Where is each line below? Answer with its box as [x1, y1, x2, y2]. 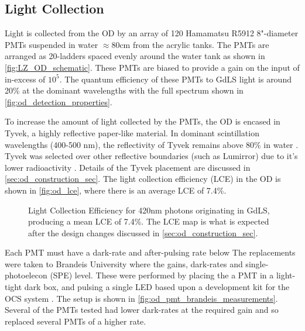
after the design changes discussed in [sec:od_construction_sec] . [28, 226, 258, 239]
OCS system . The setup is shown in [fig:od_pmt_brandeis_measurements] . [5, 292, 278, 304]
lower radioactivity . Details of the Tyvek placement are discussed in [5, 161, 251, 173]
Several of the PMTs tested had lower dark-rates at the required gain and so [5, 304, 279, 316]
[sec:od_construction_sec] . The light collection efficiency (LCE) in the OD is [5, 173, 281, 185]
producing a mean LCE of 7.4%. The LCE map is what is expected [28, 215, 269, 227]
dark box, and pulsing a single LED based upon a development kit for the [24, 281, 290, 293]
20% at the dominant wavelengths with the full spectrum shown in [5, 84, 244, 96]
